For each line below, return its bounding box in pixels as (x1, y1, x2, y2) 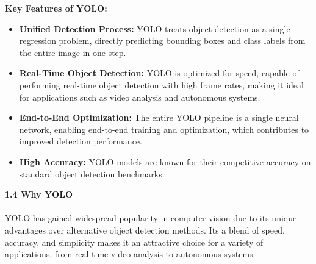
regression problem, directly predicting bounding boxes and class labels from (19, 34, 306, 47)
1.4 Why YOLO (5, 188, 73, 201)
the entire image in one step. (19, 46, 126, 59)
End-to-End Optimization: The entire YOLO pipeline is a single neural (19, 111, 299, 124)
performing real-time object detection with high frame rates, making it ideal (19, 78, 304, 91)
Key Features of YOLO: (5, 2, 107, 14)
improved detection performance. (19, 135, 142, 148)
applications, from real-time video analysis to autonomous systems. (5, 248, 256, 260)
